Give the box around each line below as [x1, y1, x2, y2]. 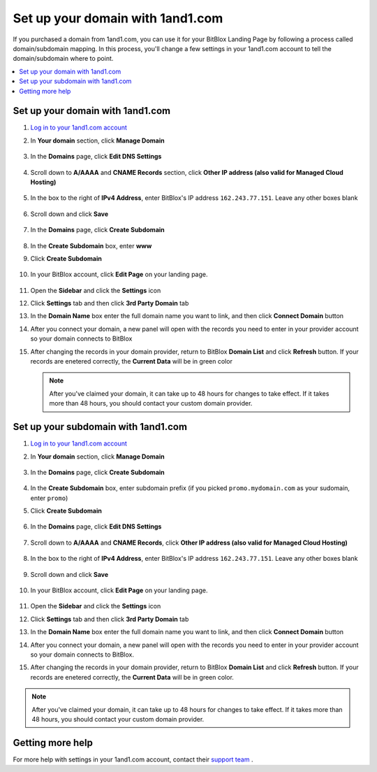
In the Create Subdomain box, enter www [30, 241, 152, 250]
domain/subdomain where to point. [13, 55, 114, 63]
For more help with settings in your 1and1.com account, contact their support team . [13, 755, 253, 764]
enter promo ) [30, 494, 68, 502]
